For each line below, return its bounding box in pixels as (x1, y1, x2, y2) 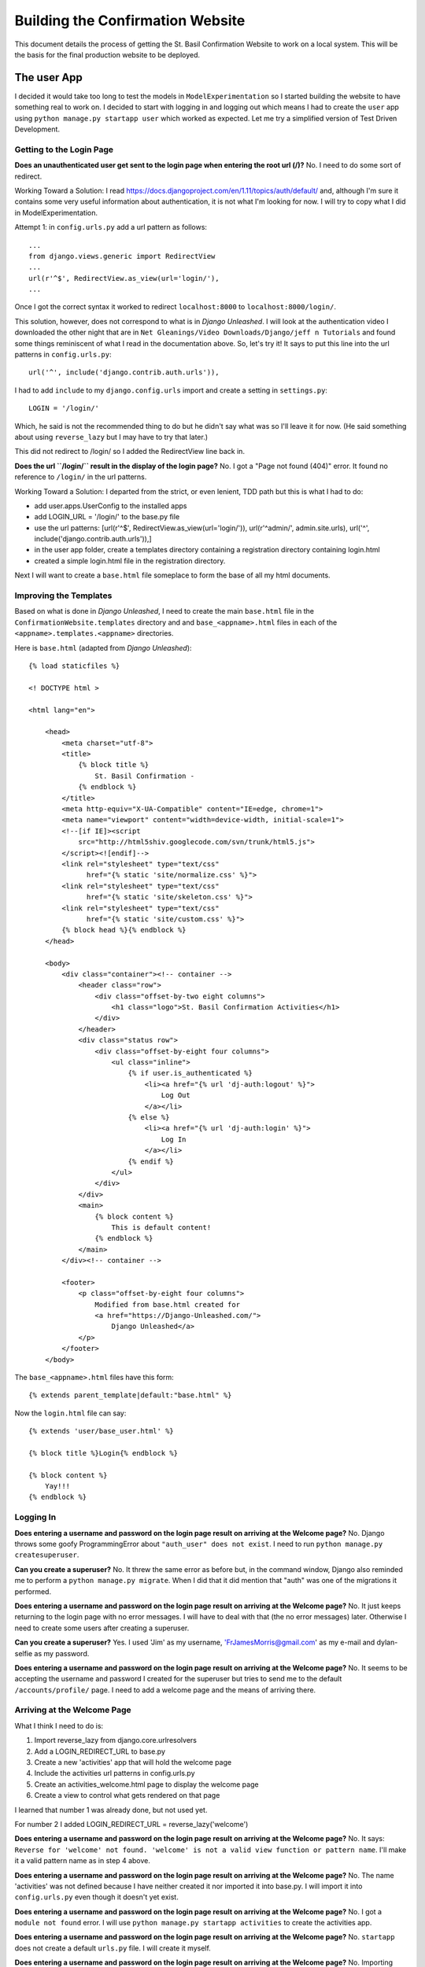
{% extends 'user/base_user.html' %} (28, 1426, 175, 1436)
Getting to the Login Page (14, 144, 114, 155)
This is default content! (111, 1223, 212, 1231)
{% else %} (128, 1113, 170, 1121)
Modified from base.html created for (94, 1300, 240, 1309)
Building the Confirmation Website (14, 12, 246, 29)
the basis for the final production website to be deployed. (14, 50, 201, 59)
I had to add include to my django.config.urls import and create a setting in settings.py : (14, 386, 328, 395)
